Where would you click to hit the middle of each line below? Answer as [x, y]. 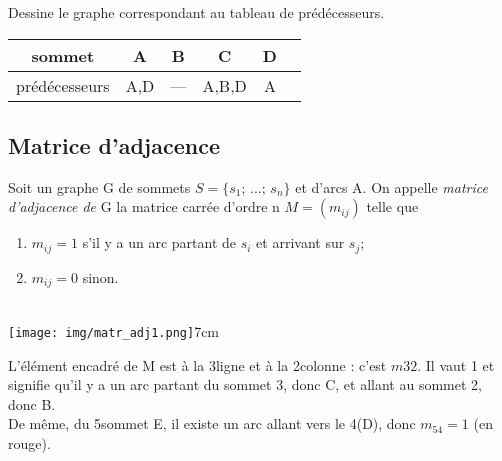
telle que [392, 206]
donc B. [32, 403]
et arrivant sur [300, 242]
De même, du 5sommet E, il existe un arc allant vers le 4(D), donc [212, 423]
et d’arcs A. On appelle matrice [391, 186]
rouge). [29, 442]
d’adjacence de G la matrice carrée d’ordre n [144, 206]
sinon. [100, 276]
